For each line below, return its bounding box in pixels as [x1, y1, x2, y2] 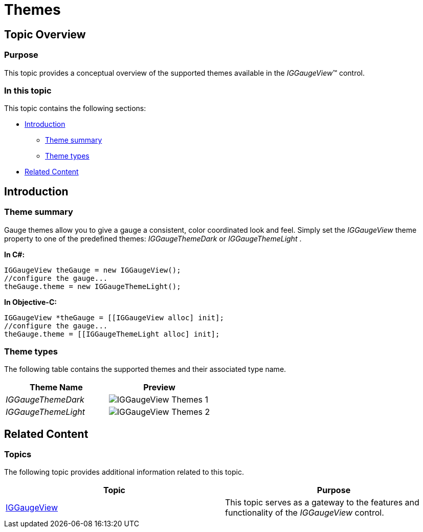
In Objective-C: [4, 297, 57, 306]
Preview [143, 382, 175, 393]
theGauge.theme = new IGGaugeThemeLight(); [4, 282, 181, 291]
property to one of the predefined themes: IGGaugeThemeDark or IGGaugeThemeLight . [4, 234, 302, 243]
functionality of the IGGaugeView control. [225, 507, 384, 518]
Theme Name [29, 382, 83, 393]
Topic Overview [4, 28, 86, 41]
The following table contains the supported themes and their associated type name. [4, 365, 286, 374]
